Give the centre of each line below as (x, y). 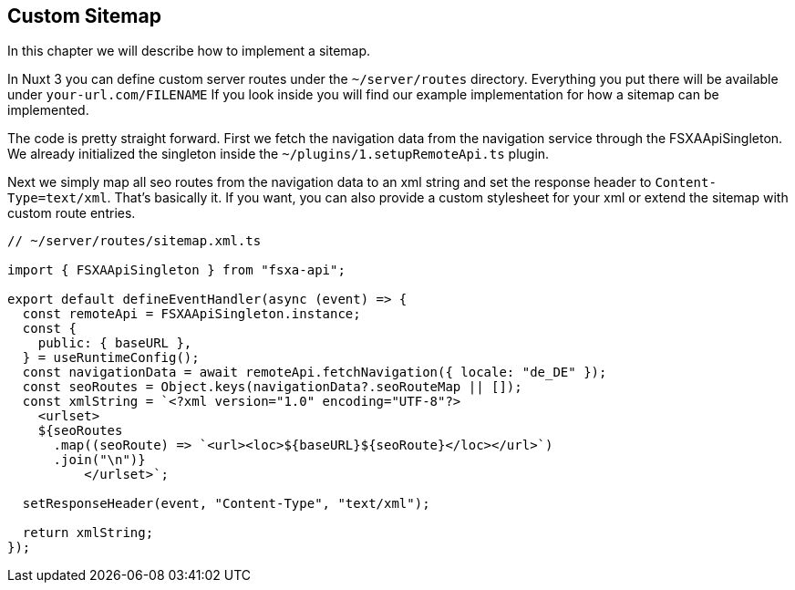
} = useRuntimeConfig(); (111, 358)
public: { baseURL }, (115, 343)
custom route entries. (72, 213)
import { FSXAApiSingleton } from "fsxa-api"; (176, 270)
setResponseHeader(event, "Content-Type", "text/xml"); (226, 504)
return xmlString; (88, 533)
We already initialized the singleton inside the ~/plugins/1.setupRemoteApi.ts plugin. (279, 154)
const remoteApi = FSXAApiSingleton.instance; (191, 314)
